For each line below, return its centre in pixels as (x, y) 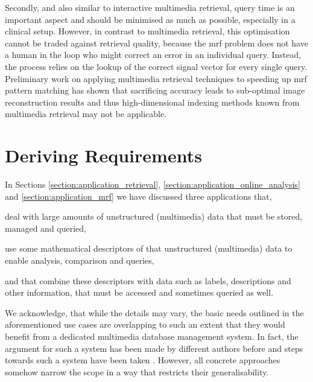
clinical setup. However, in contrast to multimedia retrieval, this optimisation (147, 31)
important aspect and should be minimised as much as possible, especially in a (150, 19)
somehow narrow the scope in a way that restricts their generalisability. (137, 371)
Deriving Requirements (103, 155)
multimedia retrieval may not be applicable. (86, 114)
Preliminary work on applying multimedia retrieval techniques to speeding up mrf (156, 78)
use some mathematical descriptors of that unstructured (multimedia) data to (149, 248)
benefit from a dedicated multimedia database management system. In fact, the (152, 336)
